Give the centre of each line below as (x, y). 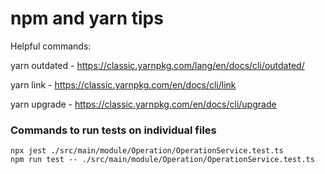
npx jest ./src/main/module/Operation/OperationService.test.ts (147, 151)
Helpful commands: (51, 46)
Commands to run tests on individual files (113, 130)
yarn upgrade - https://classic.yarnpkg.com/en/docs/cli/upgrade (143, 104)
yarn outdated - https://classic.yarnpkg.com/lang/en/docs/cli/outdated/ (157, 65)
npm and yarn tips (87, 18)
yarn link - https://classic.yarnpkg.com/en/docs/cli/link (123, 84)
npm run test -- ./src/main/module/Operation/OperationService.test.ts (162, 160)
